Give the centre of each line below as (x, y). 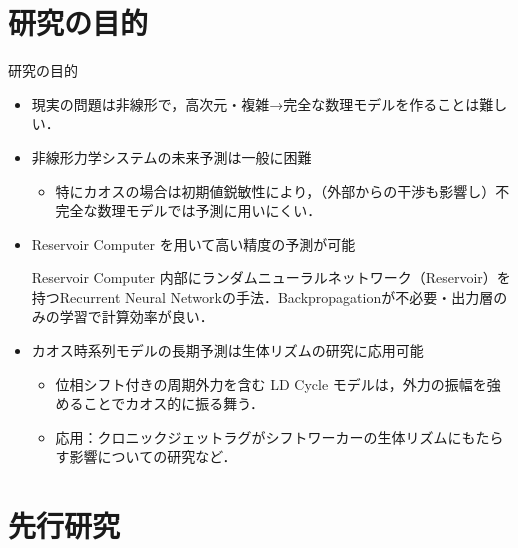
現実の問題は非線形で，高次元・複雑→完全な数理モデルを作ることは (255, 103)
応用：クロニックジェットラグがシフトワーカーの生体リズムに (258, 436)
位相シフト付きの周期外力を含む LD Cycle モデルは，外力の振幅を (271, 383)
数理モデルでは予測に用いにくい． (209, 210)
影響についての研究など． (153, 456)
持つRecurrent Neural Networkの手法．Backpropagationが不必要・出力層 (262, 296)
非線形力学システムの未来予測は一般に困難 (171, 156)
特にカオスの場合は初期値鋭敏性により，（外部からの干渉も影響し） (275, 190)
